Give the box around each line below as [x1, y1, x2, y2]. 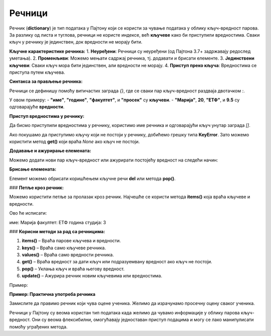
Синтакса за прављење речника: [9, 78, 83, 85]
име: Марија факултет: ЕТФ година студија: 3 [9, 219, 106, 225]
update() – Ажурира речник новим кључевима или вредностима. [22, 273, 163, 279]
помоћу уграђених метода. [9, 323, 68, 329]
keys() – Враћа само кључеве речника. [22, 245, 106, 251]
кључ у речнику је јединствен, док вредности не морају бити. [9, 39, 143, 45]
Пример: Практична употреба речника [9, 291, 95, 297]
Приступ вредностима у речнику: [9, 113, 85, 119]
